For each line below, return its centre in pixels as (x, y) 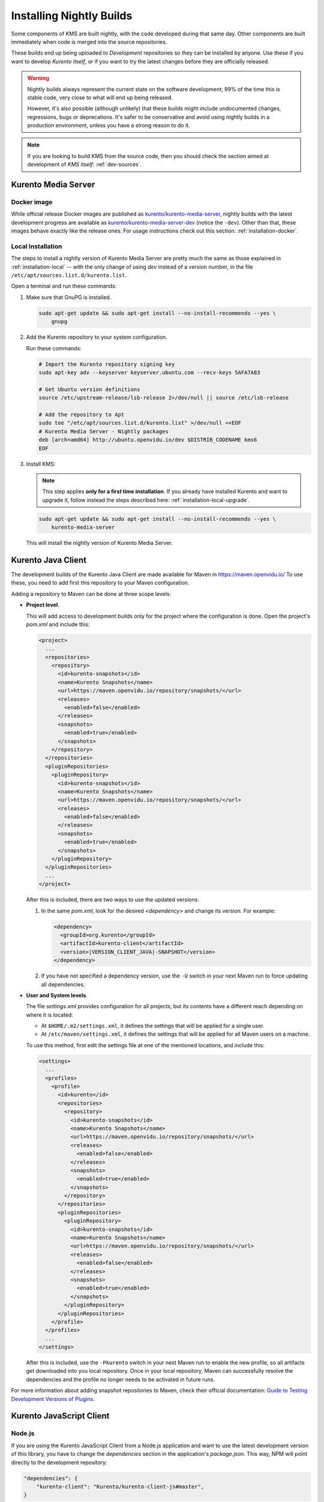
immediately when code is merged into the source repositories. (89, 41)
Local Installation (37, 246)
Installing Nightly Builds (72, 16)
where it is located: (49, 1015)
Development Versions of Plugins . (53, 1399)
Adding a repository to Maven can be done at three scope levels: (91, 594)
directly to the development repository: (59, 1462)
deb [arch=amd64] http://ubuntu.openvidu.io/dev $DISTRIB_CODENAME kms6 (148, 440)
